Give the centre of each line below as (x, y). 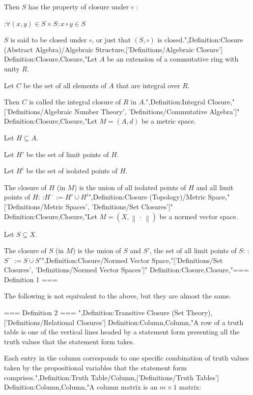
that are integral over (148, 85)
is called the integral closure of (75, 102)
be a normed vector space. (199, 216)
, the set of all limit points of (193, 250)
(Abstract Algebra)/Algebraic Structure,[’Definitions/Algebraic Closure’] (113, 49)
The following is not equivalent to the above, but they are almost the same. (118, 296)
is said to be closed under (49, 40)
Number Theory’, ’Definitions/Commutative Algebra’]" (157, 111)
